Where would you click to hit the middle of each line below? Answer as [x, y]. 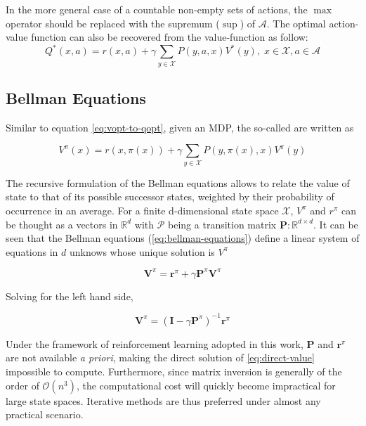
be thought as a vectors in [62, 224]
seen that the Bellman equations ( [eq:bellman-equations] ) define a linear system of [183, 238]
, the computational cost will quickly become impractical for [206, 385]
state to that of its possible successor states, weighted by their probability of [170, 196]
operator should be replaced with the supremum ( [113, 23]
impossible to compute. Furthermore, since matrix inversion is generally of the [174, 372]
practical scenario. [45, 414]
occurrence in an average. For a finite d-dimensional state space [142, 210]
